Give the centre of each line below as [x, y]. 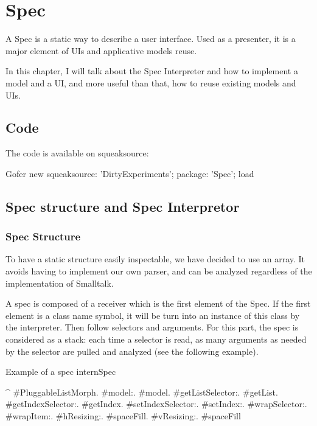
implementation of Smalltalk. [60, 283]
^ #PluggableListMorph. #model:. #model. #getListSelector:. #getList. [142, 392]
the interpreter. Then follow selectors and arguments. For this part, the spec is [152, 327]
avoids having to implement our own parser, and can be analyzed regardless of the [159, 271]
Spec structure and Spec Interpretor [123, 206]
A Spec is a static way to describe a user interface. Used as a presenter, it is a [151, 39]
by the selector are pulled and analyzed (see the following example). [132, 351]
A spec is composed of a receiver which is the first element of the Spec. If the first [158, 303]
